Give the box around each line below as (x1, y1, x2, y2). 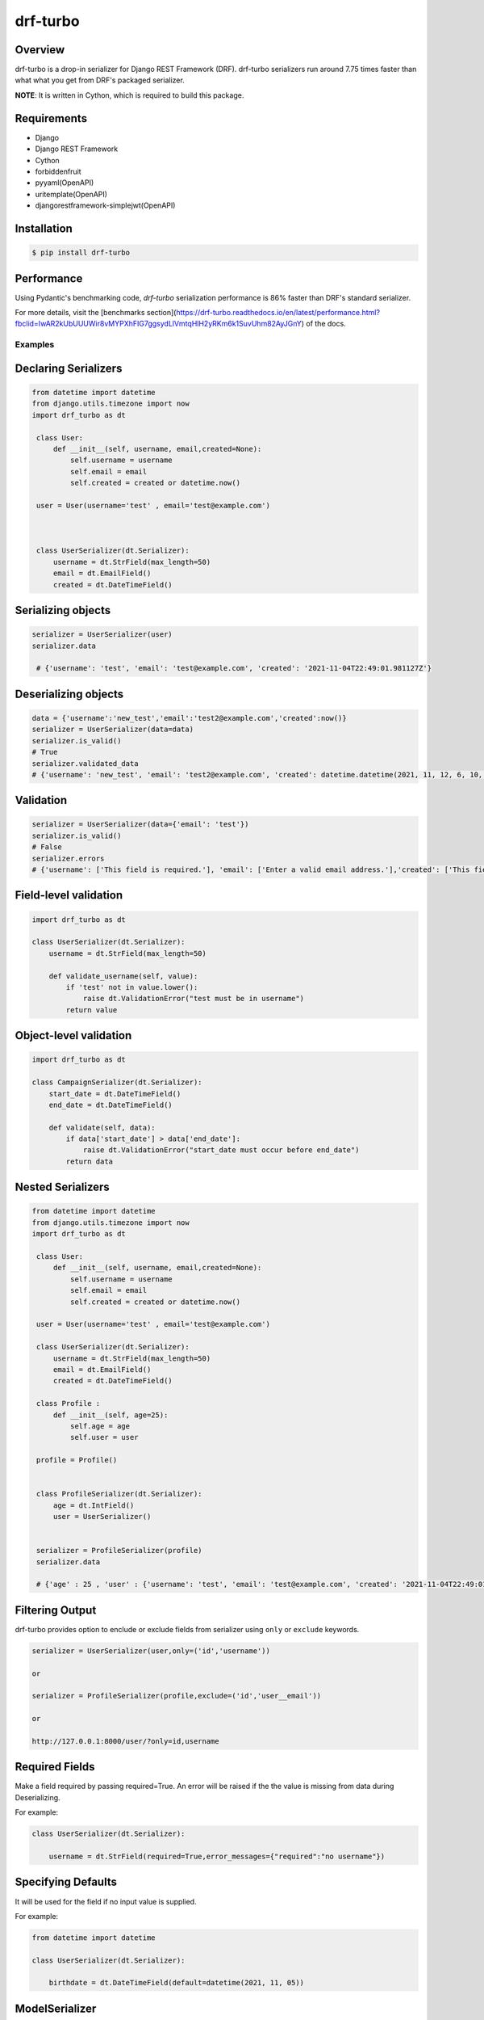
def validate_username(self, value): (48, 971, 198, 981)
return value (65, 1005, 118, 1014)
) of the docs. (301, 319, 346, 329)
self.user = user (69, 1433, 139, 1442)
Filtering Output (15, 1603, 97, 1617)
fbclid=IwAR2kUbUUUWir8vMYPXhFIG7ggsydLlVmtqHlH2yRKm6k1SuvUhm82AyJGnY (15, 319, 302, 329)
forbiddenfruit (35, 166, 81, 176)
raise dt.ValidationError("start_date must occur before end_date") (82, 1146, 360, 1155)
